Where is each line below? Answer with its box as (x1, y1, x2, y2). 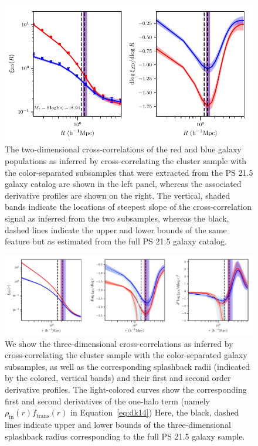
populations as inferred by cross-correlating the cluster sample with (5, 155, 247, 167)
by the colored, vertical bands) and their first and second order (5, 372, 231, 384)
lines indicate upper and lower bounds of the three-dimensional (5, 418, 231, 430)
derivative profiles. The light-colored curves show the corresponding (5, 383, 247, 395)
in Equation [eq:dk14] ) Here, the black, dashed (70, 406, 239, 418)
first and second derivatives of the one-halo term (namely (5, 394, 210, 407)
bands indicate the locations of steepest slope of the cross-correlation (5, 200, 252, 213)
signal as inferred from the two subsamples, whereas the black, (5, 212, 229, 224)
